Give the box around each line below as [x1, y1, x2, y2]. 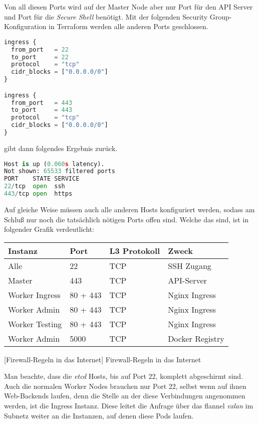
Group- [209, 11, 232, 22]
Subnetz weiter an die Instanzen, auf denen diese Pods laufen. [4, 410, 194, 420]
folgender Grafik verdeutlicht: [4, 224, 94, 234]
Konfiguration [4, 21, 47, 32]
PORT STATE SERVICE [4, 175, 80, 183]
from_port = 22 [11, 46, 69, 53]
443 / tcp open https [4, 190, 73, 198]
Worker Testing [8, 318, 62, 330]
